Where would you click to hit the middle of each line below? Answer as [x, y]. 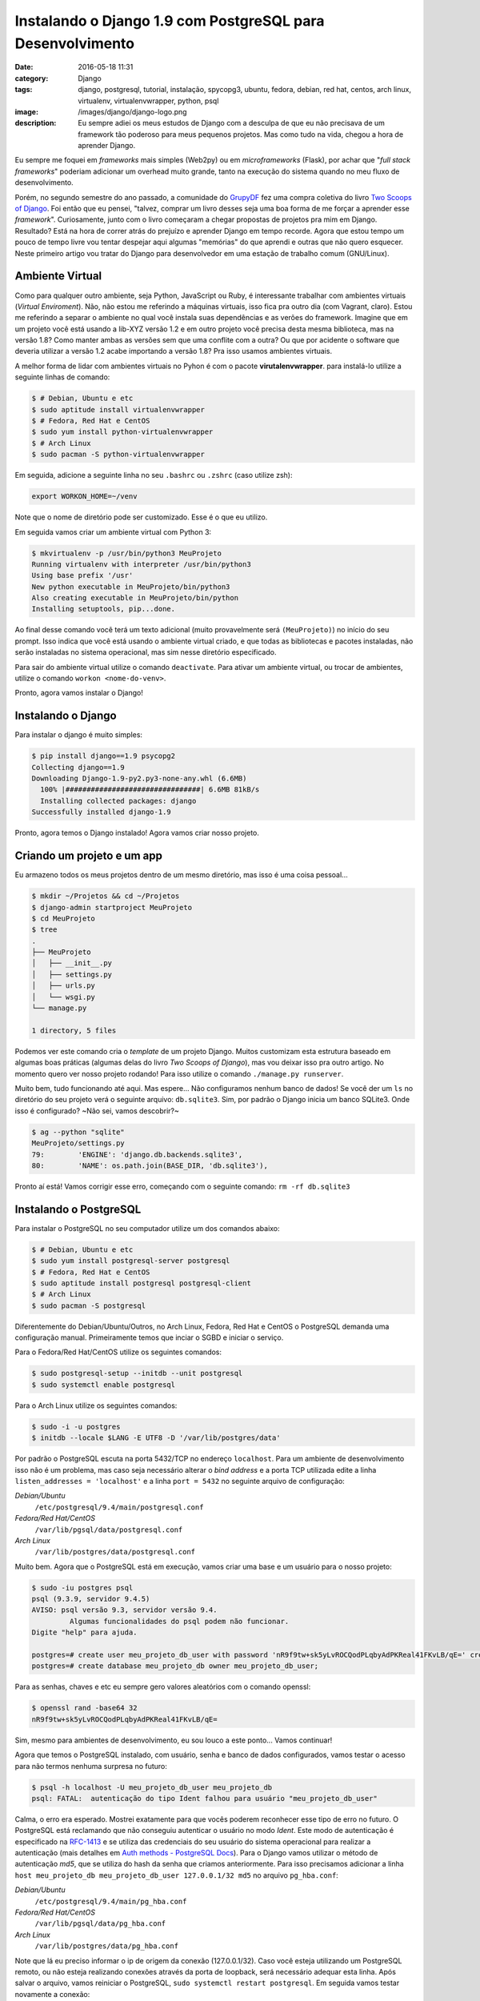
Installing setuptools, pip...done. [104, 609]
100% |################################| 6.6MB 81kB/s [150, 790]
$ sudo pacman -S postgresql [89, 1305]
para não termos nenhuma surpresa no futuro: [91, 1766]
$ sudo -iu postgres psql [82, 1588]
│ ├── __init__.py [72, 963]
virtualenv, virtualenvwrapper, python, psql [148, 101]
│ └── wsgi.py [64, 997]
